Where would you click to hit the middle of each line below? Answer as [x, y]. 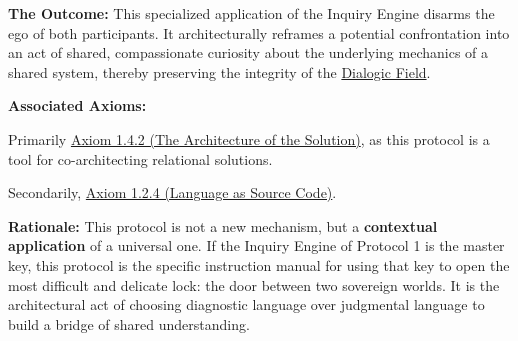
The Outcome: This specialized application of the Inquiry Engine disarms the [251, 13]
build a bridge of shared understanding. [129, 323]
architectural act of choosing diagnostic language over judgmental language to [246, 304]
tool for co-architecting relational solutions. [140, 158]
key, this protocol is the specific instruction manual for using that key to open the [259, 264]
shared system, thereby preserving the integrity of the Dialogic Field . [219, 71]
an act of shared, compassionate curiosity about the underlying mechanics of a [248, 52]
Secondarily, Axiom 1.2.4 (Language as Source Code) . [172, 192]
